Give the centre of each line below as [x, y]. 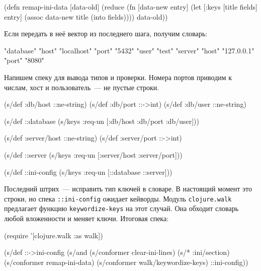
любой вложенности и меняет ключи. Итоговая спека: [86, 218]
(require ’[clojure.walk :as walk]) [54, 235]
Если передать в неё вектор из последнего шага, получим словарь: [106, 33]
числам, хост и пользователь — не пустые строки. [82, 87]
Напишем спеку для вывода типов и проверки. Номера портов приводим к [118, 77]
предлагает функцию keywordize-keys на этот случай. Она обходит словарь [121, 208]
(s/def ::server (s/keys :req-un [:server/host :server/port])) [93, 154]
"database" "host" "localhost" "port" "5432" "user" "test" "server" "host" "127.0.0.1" [129, 50]
